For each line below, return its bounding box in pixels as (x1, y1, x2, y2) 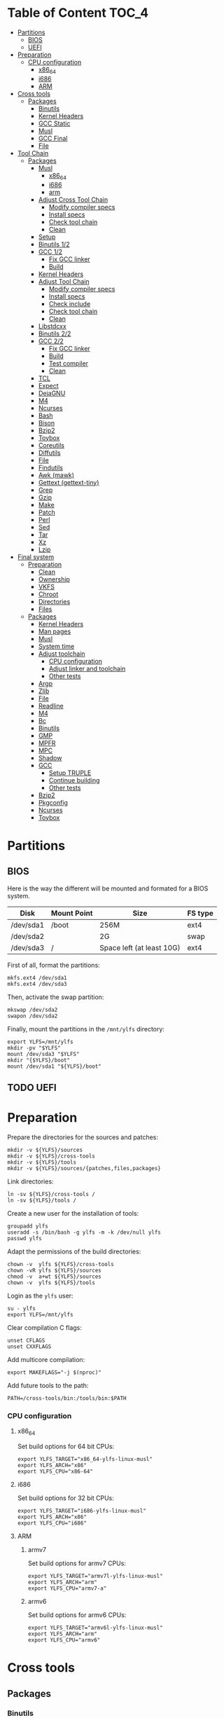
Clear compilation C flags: (7, 1323, 83, 1332)
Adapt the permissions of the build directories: (7, 1247, 141, 1256)
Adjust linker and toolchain (48, 664, 126, 673)
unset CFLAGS (7, 1337, 45, 1344)
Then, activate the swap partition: (7, 993, 104, 1001)
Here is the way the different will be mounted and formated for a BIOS (7, 884, 209, 893)
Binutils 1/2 (38, 240, 70, 248)
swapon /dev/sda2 (7, 1012, 58, 1019)
